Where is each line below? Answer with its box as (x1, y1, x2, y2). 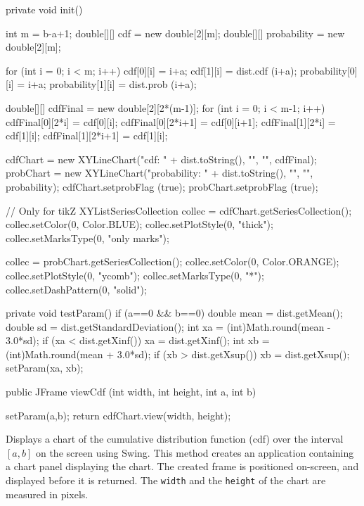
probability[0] (300, 63, 358, 77)
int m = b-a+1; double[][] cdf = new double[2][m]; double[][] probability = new (6, 25, 345, 40)
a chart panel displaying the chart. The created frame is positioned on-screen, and (6, 459, 359, 474)
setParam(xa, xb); (6, 360, 84, 375)
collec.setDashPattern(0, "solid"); (6, 282, 147, 296)
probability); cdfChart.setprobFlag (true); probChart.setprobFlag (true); (6, 179, 318, 194)
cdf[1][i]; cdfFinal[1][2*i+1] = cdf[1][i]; (6, 128, 168, 143)
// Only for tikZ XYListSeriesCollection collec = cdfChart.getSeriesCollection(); (6, 203, 352, 217)
